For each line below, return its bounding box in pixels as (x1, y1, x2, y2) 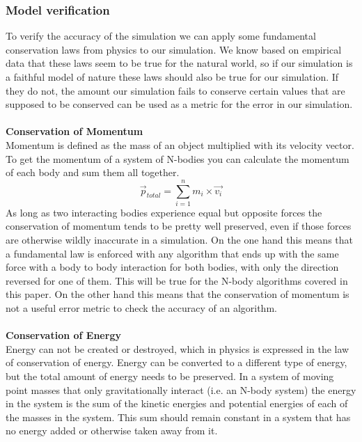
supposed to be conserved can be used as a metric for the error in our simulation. (6, 97, 353, 111)
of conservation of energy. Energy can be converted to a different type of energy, (6, 355, 347, 370)
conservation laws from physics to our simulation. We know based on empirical (6, 42, 342, 56)
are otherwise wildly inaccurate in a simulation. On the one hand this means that (6, 232, 353, 247)
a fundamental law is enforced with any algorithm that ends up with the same (6, 246, 339, 260)
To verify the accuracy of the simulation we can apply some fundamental (6, 29, 316, 43)
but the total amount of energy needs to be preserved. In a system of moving (6, 369, 334, 383)
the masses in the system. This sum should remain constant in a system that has (6, 409, 351, 424)
